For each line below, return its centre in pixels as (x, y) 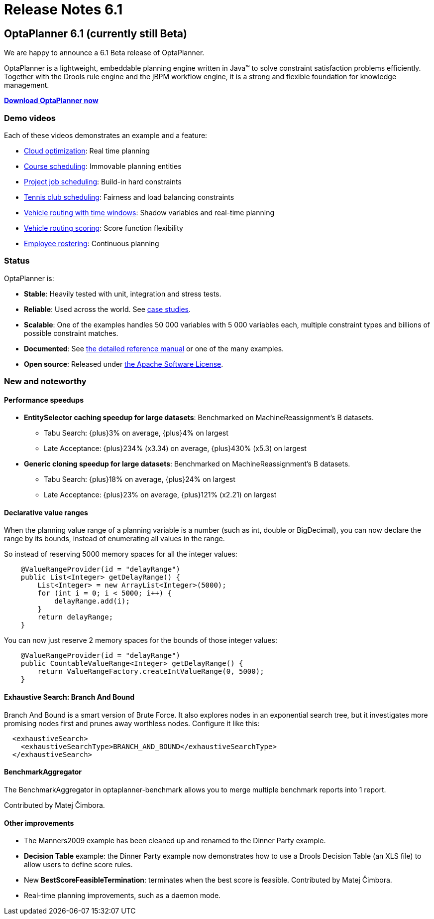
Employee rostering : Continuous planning (92, 243)
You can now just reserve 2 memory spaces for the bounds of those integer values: (141, 640)
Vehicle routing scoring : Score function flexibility (104, 228)
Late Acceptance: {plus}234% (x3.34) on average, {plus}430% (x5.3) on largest (175, 449)
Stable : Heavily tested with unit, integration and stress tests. (123, 294)
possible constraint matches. (71, 333)
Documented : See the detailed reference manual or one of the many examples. (154, 348)
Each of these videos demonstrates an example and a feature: (106, 135)
